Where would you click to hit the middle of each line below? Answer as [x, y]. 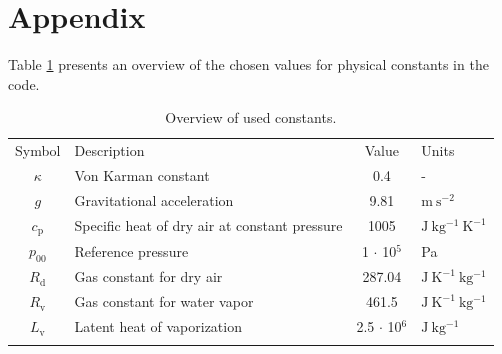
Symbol [38, 150]
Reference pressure [131, 250]
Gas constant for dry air [148, 276]
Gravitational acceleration [154, 199]
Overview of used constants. [251, 117]
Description [109, 150]
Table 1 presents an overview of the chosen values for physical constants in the [248, 64]
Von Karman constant [142, 175]
